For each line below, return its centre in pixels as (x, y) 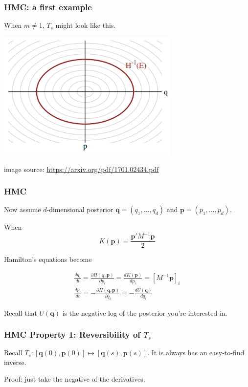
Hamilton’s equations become (48, 259)
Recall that (21, 312)
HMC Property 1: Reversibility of (72, 334)
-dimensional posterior (80, 209)
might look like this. (86, 25)
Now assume (23, 209)
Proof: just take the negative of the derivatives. (75, 378)
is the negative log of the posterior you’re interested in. (145, 312)
